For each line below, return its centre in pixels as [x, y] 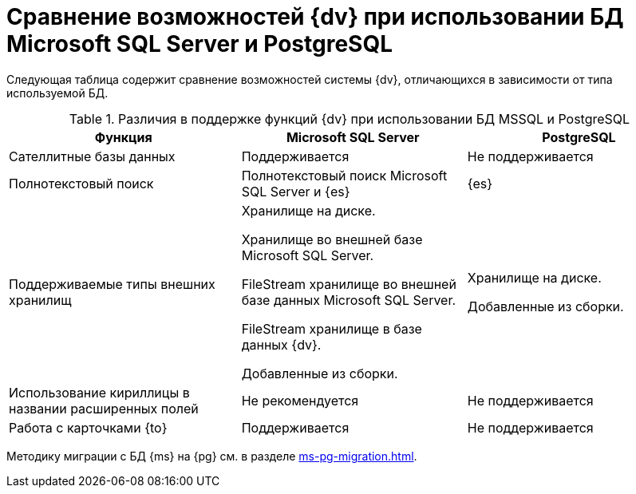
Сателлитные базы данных [92, 156]
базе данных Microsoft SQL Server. [349, 300]
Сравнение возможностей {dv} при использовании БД [315, 17]
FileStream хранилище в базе [332, 328]
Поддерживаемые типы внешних [112, 284]
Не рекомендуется [300, 400]
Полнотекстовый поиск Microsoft [344, 175]
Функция [123, 137]
